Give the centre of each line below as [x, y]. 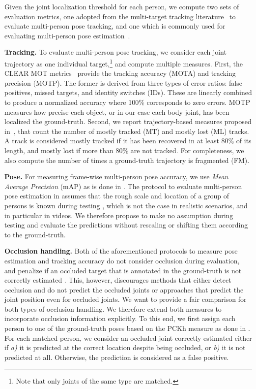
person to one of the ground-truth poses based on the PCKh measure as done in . [127, 328]
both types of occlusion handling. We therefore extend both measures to [113, 308]
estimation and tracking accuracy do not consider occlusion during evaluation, [122, 260]
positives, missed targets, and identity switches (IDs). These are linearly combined [128, 92]
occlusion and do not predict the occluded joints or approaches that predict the [124, 289]
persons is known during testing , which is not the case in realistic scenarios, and [126, 205]
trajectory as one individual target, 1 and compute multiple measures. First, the [124, 63]
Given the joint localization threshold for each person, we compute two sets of [122, 6]
